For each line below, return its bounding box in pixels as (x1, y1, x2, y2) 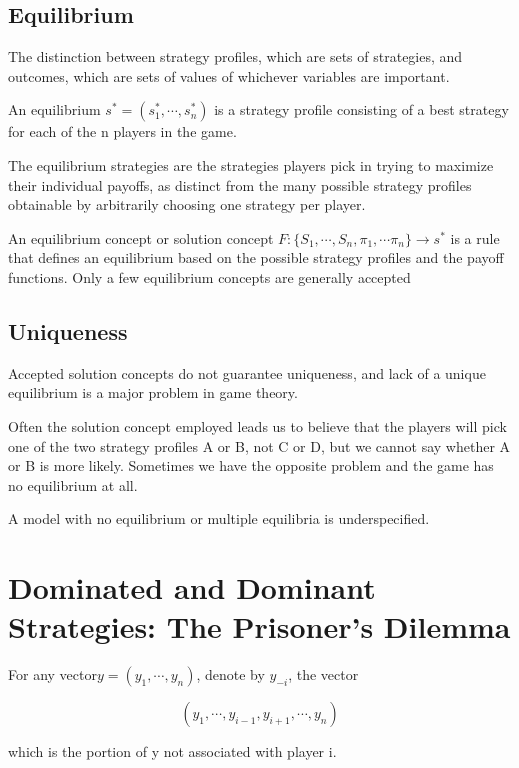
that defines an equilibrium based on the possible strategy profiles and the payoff (8, 247, 504, 268)
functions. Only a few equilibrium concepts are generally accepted (8, 266, 411, 287)
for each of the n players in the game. (8, 121, 237, 142)
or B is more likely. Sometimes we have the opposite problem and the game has (8, 455, 494, 476)
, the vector (288, 664, 359, 685)
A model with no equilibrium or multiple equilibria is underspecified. (8, 508, 430, 529)
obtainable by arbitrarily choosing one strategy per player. (8, 194, 366, 215)
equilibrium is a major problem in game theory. (8, 382, 298, 403)
